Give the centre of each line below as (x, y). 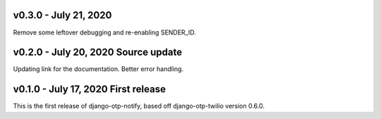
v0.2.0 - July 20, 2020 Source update (98, 52)
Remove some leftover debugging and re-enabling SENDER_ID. (105, 32)
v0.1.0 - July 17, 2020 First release (89, 89)
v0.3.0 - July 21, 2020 (62, 15)
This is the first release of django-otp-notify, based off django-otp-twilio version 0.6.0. (139, 106)
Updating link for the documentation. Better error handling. (98, 69)
